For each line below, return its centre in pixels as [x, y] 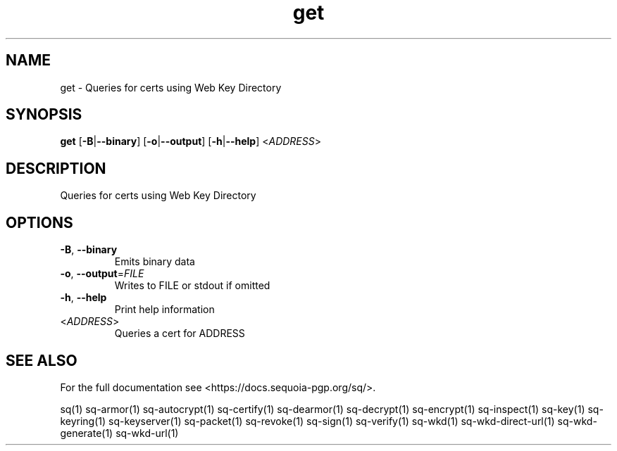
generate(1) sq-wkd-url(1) [119, 433]
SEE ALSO [42, 360]
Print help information [164, 310]
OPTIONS [39, 222]
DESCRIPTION [56, 168]
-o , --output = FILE [102, 274]
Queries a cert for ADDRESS [180, 334]
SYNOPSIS [44, 115]
